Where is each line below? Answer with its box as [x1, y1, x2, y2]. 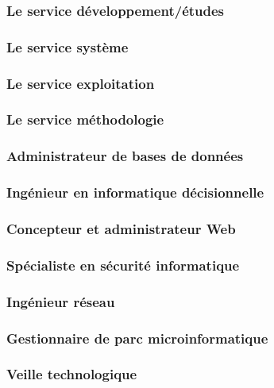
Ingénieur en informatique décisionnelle [6, 182, 264, 202]
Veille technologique [6, 364, 137, 384]
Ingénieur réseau [6, 291, 115, 311]
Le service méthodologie [6, 109, 164, 129]
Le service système [6, 36, 129, 56]
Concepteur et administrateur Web [6, 218, 236, 238]
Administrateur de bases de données [6, 146, 244, 166]
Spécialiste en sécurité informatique [6, 255, 240, 275]
